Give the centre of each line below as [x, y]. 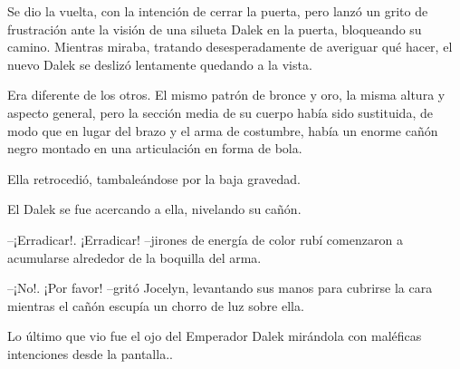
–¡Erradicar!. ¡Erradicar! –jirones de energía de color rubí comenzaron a [205, 239]
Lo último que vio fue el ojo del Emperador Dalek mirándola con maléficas [215, 336]
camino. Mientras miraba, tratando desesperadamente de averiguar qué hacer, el [230, 47]
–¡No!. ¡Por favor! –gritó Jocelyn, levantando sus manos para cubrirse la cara [220, 288]
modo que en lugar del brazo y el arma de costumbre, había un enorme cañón [223, 130]
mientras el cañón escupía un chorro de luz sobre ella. [156, 305]
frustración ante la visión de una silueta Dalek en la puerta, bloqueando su [215, 29]
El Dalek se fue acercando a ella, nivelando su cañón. [154, 209]
